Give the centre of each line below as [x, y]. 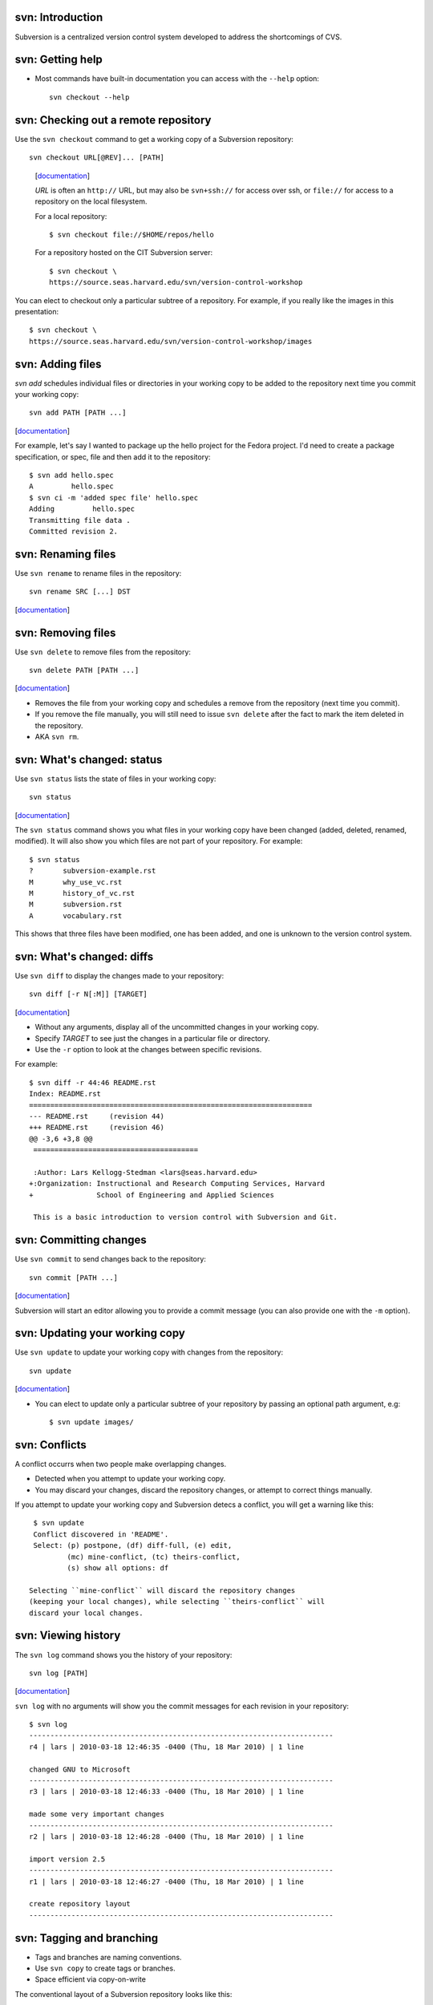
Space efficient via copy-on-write [90, 1979]
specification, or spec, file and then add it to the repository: [113, 456]
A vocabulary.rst [76, 915]
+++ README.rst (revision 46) [97, 1128]
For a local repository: [71, 216]
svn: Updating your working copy [100, 1333]
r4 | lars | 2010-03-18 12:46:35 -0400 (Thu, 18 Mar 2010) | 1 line [166, 1747]
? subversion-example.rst [93, 871]
